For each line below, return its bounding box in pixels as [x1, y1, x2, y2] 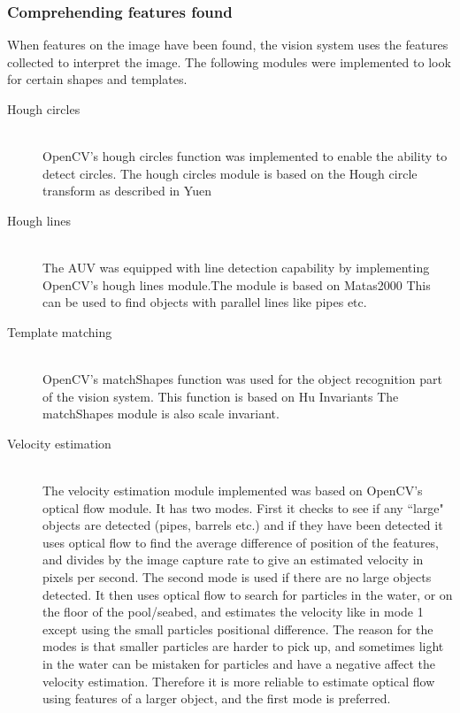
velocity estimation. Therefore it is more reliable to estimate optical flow [42, 671, 435, 690]
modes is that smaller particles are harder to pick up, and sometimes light [42, 637, 444, 655]
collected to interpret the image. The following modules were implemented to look [7, 52, 451, 71]
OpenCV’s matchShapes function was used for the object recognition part [42, 370, 442, 388]
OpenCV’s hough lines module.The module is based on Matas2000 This [42, 275, 431, 294]
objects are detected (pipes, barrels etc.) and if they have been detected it [42, 516, 443, 534]
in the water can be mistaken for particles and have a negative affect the [42, 655, 435, 673]
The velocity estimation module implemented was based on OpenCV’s [42, 481, 423, 500]
